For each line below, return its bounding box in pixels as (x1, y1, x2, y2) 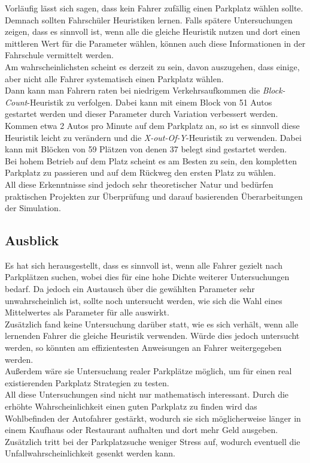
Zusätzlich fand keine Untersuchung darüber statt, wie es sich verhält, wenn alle (5, 317, 299, 330)
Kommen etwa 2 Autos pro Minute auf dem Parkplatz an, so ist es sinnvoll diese (5, 119, 300, 131)
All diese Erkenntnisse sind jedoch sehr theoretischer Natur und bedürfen (5, 178, 273, 190)
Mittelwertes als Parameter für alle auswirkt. (5, 306, 169, 318)
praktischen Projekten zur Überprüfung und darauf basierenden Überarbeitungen (5, 190, 303, 202)
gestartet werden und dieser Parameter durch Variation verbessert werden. (5, 107, 278, 120)
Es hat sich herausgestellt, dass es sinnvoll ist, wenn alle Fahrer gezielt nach (5, 258, 282, 271)
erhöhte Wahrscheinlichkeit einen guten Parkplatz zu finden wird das (5, 400, 257, 413)
